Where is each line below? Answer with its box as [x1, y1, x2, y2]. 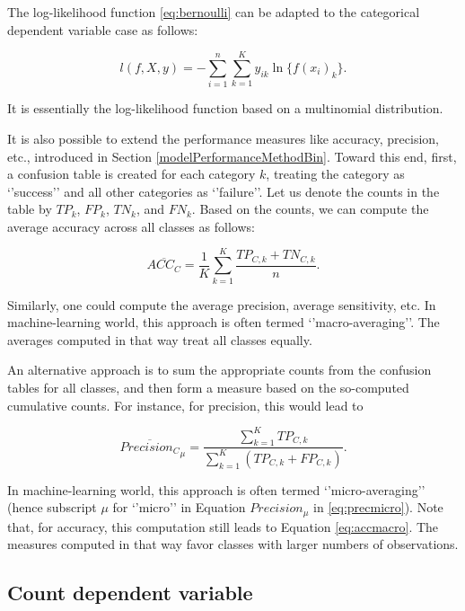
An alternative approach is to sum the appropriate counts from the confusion [7, 360, 432, 379]
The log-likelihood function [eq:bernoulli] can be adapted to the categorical [7, 3, 420, 21]
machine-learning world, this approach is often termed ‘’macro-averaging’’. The [7, 313, 440, 332]
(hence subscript [7, 498, 97, 517]
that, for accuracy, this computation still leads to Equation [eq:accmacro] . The [7, 517, 439, 536]
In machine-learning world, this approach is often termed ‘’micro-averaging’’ [7, 480, 426, 499]
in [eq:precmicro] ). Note [313, 498, 443, 517]
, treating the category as [266, 164, 405, 183]
